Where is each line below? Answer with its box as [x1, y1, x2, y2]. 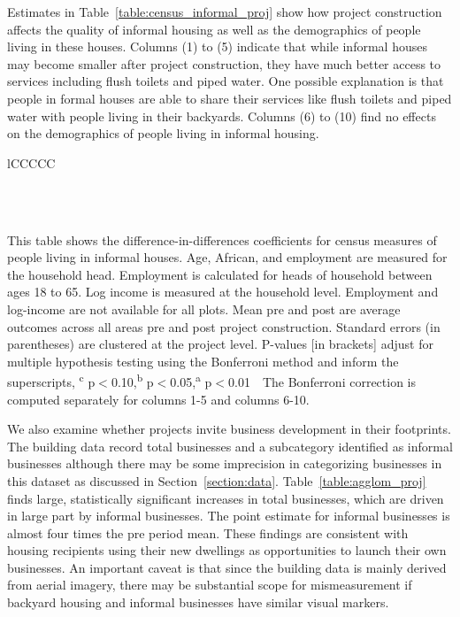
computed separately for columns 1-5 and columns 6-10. [7, 389, 310, 408]
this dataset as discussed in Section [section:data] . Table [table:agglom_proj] [7, 471, 426, 490]
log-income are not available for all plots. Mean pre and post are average [7, 299, 401, 318]
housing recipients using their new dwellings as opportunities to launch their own [7, 541, 447, 559]
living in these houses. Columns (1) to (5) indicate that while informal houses [7, 37, 427, 56]
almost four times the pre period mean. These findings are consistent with [7, 523, 409, 542]
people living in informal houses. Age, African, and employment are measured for [7, 248, 448, 266]
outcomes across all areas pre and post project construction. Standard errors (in [7, 317, 441, 335]
